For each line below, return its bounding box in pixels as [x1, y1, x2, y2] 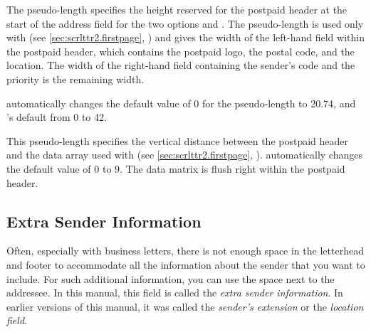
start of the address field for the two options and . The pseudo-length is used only [6, 16, 364, 31]
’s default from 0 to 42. [6, 109, 107, 124]
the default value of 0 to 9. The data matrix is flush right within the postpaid [6, 161, 345, 176]
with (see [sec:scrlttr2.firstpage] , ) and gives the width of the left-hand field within [6, 30, 365, 45]
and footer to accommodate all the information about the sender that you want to [6, 257, 365, 272]
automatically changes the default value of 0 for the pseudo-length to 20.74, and [6, 95, 356, 110]
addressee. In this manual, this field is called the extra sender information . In [6, 285, 343, 300]
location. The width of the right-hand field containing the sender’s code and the [6, 58, 355, 73]
